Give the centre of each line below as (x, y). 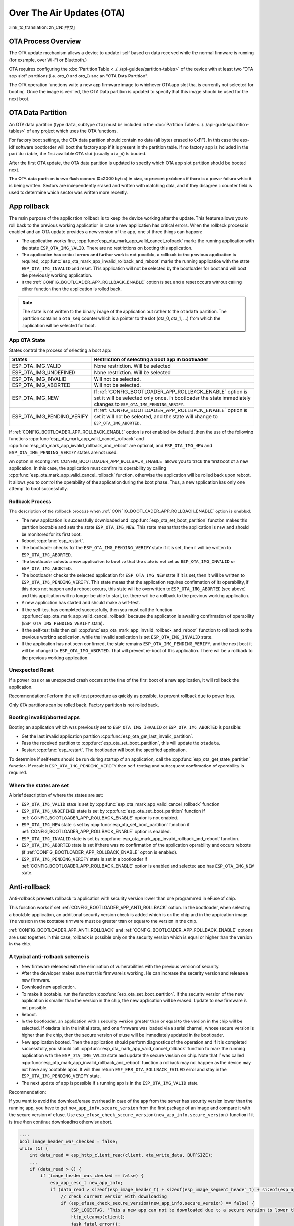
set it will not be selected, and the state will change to (156, 417)
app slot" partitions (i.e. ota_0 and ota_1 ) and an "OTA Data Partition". (79, 76)
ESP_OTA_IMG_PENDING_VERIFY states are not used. (63, 452)
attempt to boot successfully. (38, 489)
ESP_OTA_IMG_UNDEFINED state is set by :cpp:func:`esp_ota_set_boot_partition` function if (113, 811)
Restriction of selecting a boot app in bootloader (151, 359)
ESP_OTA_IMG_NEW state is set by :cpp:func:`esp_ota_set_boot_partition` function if (105, 825)
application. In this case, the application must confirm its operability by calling (88, 468)
